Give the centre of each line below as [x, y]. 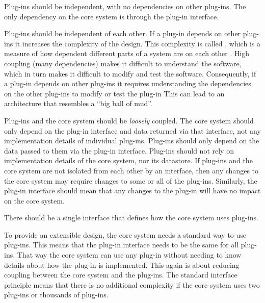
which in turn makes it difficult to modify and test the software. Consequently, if [130, 73]
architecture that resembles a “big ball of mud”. [78, 103]
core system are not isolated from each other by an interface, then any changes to [131, 170]
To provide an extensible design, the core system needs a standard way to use [125, 234]
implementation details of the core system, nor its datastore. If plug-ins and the [128, 160]
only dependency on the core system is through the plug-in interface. [112, 16]
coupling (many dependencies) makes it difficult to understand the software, [123, 63]
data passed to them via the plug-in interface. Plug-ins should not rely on [119, 150]
